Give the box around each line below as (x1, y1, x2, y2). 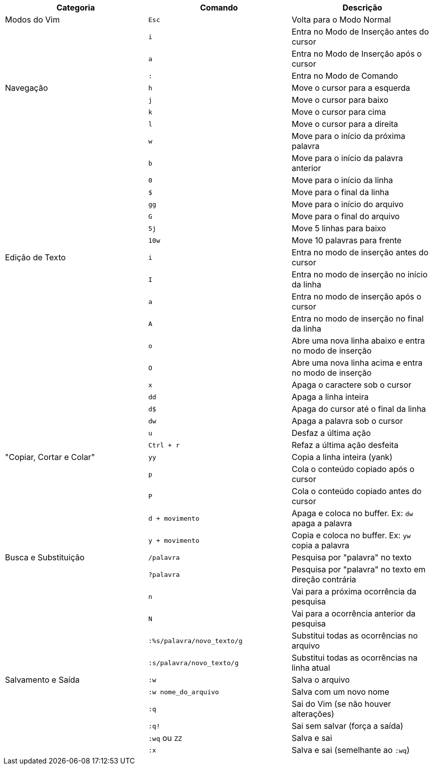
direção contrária (291, 574, 356, 584)
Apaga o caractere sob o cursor (291, 380, 411, 390)
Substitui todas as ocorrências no (291, 631, 418, 641)
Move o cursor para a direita (291, 119, 398, 129)
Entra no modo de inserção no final (291, 314, 424, 324)
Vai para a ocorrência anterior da (291, 608, 415, 619)
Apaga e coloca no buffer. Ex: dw (291, 508, 413, 518)
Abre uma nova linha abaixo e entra (291, 336, 425, 346)
